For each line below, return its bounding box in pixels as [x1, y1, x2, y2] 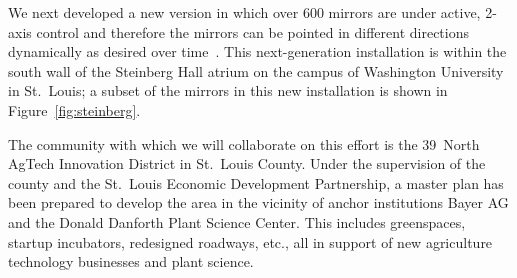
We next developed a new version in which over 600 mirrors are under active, [8, 2, 481, 22]
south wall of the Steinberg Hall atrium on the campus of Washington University [8, 60, 504, 81]
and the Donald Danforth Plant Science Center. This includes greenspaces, [8, 211, 466, 232]
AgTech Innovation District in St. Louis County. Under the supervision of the [8, 153, 486, 174]
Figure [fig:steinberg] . [8, 99, 141, 120]
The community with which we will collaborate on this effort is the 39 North [8, 133, 480, 154]
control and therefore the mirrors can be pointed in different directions [36, 21, 470, 42]
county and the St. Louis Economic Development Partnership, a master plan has [8, 172, 504, 193]
